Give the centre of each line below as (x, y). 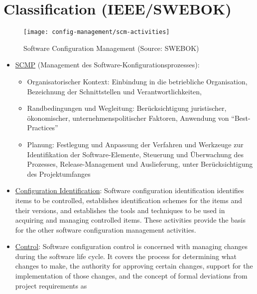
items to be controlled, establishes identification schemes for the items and (128, 200)
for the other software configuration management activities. (106, 229)
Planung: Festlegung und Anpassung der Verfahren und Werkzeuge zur (135, 144)
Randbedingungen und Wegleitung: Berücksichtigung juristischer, (127, 108)
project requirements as (51, 285)
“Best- (241, 118)
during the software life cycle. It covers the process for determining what (126, 256)
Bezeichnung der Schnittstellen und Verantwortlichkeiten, (114, 91)
